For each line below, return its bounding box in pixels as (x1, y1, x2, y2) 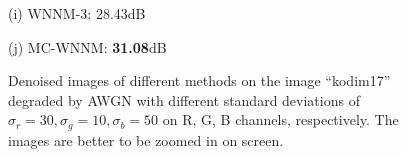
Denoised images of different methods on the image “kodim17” (8, 70, 391, 91)
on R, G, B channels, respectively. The (162, 109, 399, 130)
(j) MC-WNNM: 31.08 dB (8, 36, 167, 57)
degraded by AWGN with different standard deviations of (8, 89, 360, 110)
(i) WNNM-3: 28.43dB (8, 3, 146, 23)
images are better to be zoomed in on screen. (8, 129, 284, 150)
